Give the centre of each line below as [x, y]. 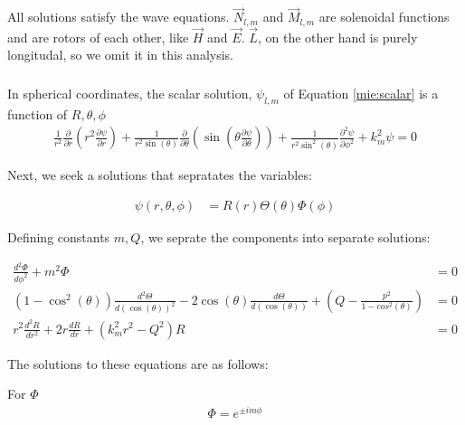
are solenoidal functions [384, 17]
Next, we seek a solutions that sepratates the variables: [160, 175]
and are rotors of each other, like [98, 37]
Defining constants [59, 236]
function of [38, 113]
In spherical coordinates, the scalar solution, [130, 93]
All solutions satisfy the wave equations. [119, 17]
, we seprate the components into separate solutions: [285, 236]
